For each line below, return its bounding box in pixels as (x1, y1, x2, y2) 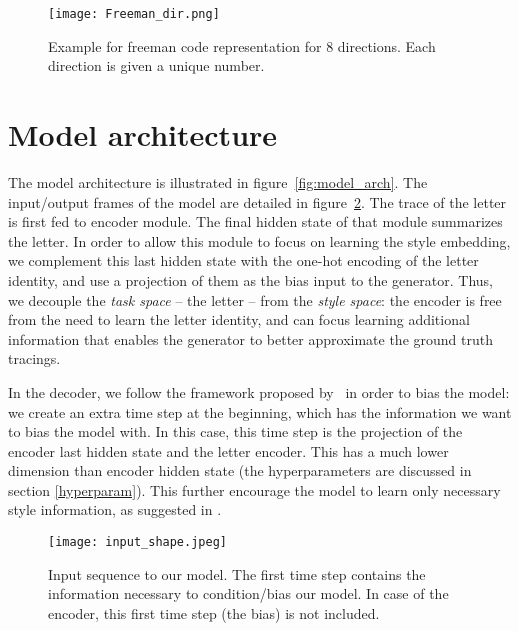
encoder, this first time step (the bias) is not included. (48, 602, 380, 623)
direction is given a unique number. (48, 55, 265, 76)
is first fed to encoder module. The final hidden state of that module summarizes (8, 211, 503, 232)
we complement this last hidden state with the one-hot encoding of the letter (8, 250, 479, 271)
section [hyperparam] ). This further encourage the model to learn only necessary (8, 479, 501, 500)
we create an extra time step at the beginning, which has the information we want (8, 401, 512, 422)
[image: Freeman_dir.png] (48, 7, 220, 21)
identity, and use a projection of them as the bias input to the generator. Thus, (8, 269, 494, 290)
